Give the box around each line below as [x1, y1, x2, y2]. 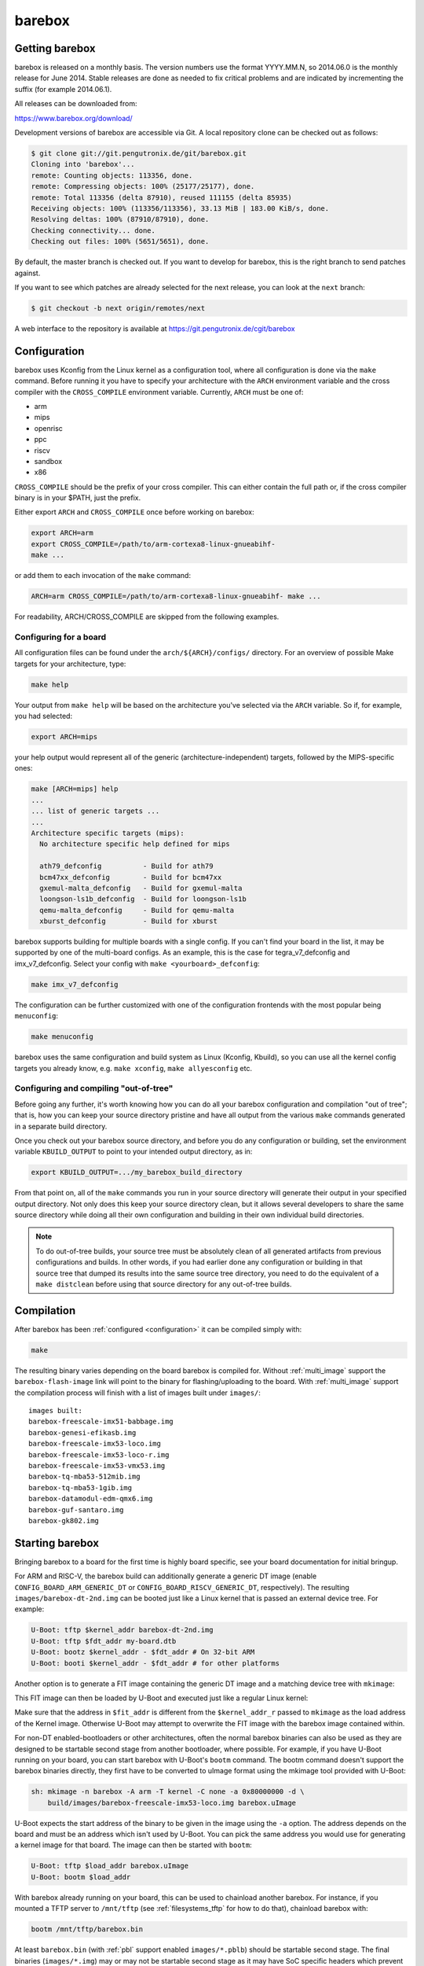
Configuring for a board [14, 631, 107, 642]
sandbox [34, 456, 63, 466]
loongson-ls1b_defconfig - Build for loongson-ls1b [39, 895, 247, 904]
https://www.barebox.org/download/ [14, 113, 133, 123]
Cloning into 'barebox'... [31, 160, 135, 169]
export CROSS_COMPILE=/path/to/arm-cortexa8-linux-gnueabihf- [31, 539, 276, 548]
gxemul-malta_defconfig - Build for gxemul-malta [39, 883, 243, 893]
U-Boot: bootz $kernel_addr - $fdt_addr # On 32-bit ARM [31, 1648, 255, 1657]
